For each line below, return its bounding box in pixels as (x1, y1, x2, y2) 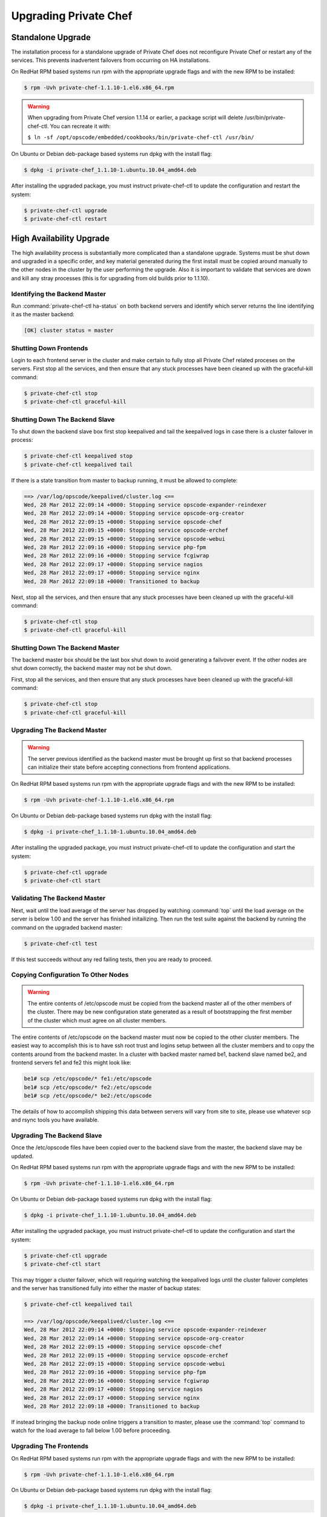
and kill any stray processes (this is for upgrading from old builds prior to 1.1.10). (11, 274, 210, 282)
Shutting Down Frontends (11, 343, 88, 352)
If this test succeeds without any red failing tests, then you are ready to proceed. (11, 956, 213, 963)
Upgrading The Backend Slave (11, 1132, 102, 1140)
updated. (11, 1152, 34, 1160)
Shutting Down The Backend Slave (11, 415, 115, 424)
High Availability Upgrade (11, 233, 110, 243)
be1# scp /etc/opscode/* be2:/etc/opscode (24, 1092, 152, 1099)
